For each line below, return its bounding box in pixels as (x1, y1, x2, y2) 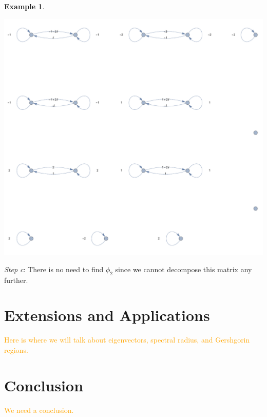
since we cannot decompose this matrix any (115, 263, 252, 274)
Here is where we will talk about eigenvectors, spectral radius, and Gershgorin (4, 334, 250, 345)
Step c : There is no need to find (4, 263, 104, 274)
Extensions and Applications (4, 305, 210, 326)
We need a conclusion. (4, 404, 74, 415)
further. (4, 274, 28, 285)
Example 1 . (4, 1, 45, 11)
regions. (4, 345, 28, 355)
